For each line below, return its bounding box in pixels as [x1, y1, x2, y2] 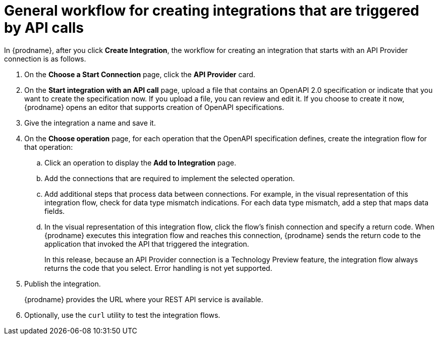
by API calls [4, 19, 84, 36]
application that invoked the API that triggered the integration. [44, 239, 249, 248]
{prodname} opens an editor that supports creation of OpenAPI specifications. [24, 102, 284, 111]
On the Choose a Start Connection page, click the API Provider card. [24, 70, 255, 79]
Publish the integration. [24, 279, 101, 288]
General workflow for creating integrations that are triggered [4, 2, 419, 19]
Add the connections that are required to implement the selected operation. [44, 174, 295, 183]
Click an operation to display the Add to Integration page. [44, 158, 237, 167]
